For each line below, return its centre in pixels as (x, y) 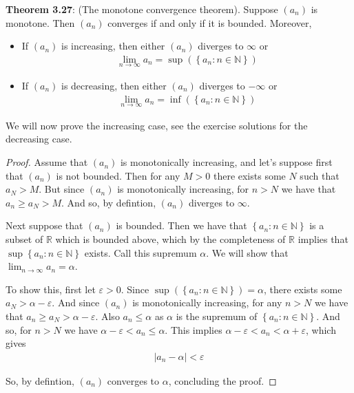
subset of (24, 239)
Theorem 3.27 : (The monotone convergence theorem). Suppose (142, 9)
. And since (76, 302)
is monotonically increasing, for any (207, 302)
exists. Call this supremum (140, 252)
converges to (133, 380)
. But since (62, 189)
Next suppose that (44, 225)
